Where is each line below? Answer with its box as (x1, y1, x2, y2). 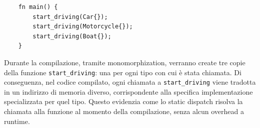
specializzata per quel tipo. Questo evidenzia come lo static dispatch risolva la (4, 96, 243, 107)
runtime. (4, 116, 30, 126)
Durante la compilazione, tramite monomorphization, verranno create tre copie (4, 57, 245, 67)
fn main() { (18, 3, 58, 10)
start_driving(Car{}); (32, 13, 108, 20)
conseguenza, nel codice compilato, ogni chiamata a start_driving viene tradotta (4, 77, 256, 87)
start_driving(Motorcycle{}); (32, 23, 133, 30)
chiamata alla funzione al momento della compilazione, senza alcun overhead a (4, 106, 244, 117)
